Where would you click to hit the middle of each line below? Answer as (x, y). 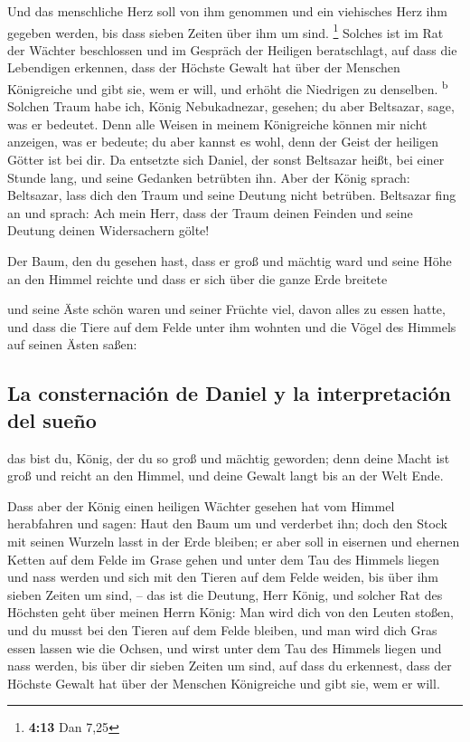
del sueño (52, 419)
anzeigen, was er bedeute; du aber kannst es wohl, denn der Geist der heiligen (223, 142)
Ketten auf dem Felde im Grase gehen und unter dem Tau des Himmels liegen (224, 559)
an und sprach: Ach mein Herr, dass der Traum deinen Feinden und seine (210, 212)
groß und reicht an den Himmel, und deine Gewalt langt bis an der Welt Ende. (226, 476)
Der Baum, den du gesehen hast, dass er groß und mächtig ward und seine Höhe (230, 261)
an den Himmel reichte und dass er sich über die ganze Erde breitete (197, 278)
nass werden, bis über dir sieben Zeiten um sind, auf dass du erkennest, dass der (230, 666)
